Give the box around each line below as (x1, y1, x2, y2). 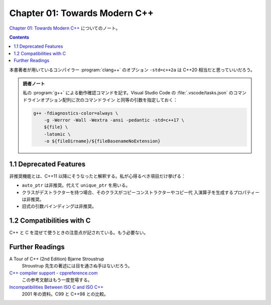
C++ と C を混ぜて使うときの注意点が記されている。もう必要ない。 (9, 230, 149, 236)
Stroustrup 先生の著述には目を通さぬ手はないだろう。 (22, 263, 132, 269)
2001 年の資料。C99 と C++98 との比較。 (22, 291, 109, 297)
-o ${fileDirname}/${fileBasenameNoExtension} (44, 138, 161, 144)
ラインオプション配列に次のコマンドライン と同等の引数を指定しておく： (27, 97, 178, 103)
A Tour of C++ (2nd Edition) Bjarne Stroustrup (9, 256, 104, 262)
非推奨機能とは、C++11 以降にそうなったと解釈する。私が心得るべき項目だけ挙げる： (9, 173, 186, 179)
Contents (9, 34, 30, 40)
